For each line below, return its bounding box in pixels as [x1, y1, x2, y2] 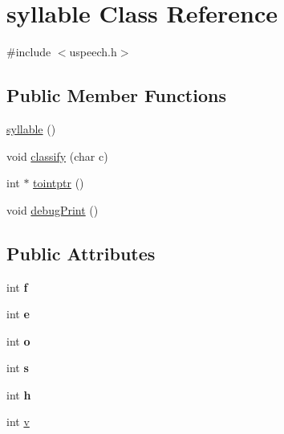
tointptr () [33, 174, 84, 191]
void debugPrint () [6, 201, 99, 218]
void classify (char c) [6, 147, 108, 164]
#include [6, 43, 51, 60]
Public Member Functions [6, 83, 226, 108]
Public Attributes [6, 240, 156, 265]
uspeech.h [69, 43, 117, 60]
